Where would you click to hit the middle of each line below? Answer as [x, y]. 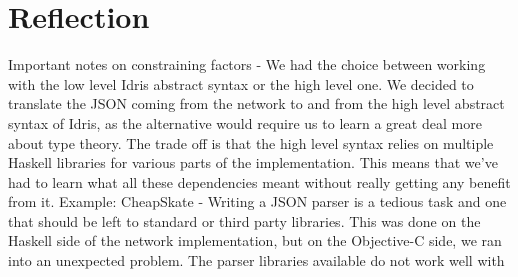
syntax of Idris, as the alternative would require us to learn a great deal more [245, 122]
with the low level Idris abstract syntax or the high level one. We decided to [241, 83]
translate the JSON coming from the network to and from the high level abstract [256, 103]
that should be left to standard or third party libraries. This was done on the [244, 220]
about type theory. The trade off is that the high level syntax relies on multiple [251, 142]
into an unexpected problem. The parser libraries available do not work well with [256, 260]
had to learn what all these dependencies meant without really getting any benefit [259, 181]
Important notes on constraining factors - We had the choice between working [247, 64]
